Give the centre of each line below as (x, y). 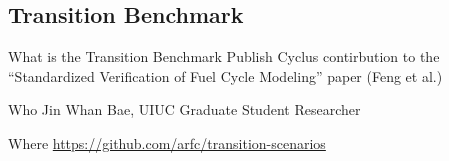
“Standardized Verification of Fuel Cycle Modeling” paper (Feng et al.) (225, 75)
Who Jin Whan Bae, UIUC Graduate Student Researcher (184, 109)
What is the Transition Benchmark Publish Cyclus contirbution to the (224, 56)
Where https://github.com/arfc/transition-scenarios (167, 142)
